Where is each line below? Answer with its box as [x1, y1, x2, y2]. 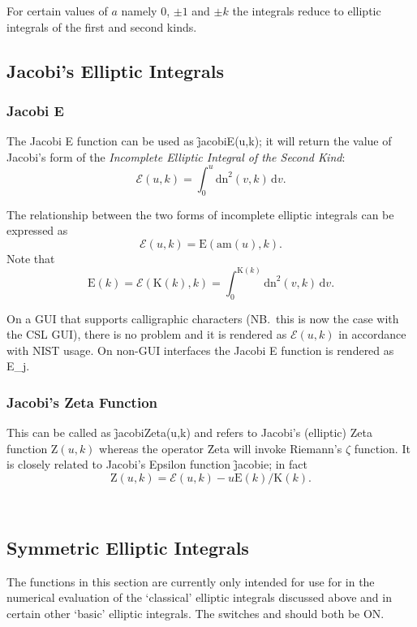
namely [121, 2, 157, 19]
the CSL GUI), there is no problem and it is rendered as [6, 326, 287, 343]
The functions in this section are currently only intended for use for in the [6, 573, 375, 590]
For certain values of [6, 2, 108, 19]
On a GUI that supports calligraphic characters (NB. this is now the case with [6, 309, 399, 326]
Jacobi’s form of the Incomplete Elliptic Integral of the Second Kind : [6, 148, 346, 165]
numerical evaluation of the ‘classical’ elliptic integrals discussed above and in [6, 589, 392, 606]
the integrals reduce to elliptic [232, 2, 381, 19]
